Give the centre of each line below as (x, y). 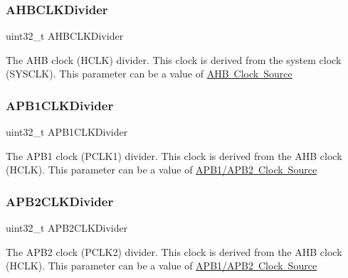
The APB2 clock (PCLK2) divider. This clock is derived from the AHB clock (174, 251)
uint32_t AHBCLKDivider (65, 36)
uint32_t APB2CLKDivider (67, 228)
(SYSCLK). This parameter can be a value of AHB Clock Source (149, 74)
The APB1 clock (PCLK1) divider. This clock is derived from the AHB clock (174, 155)
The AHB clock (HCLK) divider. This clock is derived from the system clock (174, 59)
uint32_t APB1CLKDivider (67, 132)
